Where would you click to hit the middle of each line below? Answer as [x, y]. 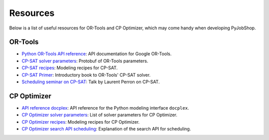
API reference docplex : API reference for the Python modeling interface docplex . [105, 108]
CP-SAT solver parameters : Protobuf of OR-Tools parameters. [85, 61]
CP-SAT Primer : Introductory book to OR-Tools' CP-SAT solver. [86, 75]
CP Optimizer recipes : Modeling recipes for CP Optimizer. [81, 122]
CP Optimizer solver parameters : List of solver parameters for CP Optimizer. [100, 115]
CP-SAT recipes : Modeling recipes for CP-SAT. [70, 68]
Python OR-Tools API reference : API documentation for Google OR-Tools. [97, 54]
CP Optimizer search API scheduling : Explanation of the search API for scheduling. [106, 129]
